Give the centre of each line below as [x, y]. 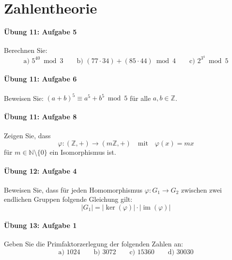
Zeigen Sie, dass [27, 135]
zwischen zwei [201, 189]
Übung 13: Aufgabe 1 [40, 225]
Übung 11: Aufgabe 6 [40, 79]
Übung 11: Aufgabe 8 [40, 117]
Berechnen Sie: [26, 50]
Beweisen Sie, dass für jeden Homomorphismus [73, 189]
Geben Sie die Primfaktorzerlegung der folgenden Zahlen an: [93, 244]
